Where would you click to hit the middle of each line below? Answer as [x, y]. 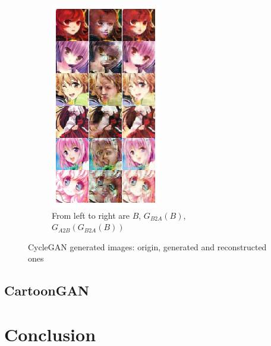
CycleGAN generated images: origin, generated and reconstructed [147, 246]
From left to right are [91, 215]
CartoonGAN [47, 290]
